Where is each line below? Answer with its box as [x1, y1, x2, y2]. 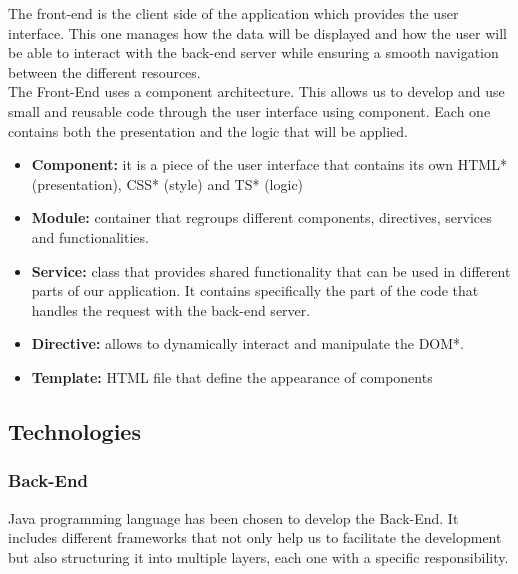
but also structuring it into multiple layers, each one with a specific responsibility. [8, 546, 509, 567]
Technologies [8, 415, 141, 446]
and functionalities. [31, 226, 149, 247]
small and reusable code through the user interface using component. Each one [8, 100, 491, 121]
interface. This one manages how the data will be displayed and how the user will [8, 22, 507, 43]
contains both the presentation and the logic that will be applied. [8, 120, 409, 141]
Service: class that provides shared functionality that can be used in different [31, 260, 511, 281]
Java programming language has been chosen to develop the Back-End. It [8, 507, 459, 528]
